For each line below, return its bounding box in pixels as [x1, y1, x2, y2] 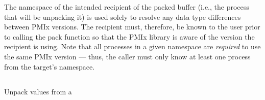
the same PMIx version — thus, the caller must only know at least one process [4, 51, 251, 61]
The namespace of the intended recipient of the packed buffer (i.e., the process [4, 2, 249, 12]
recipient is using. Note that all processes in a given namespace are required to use [4, 41, 261, 52]
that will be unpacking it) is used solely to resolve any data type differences [4, 11, 241, 22]
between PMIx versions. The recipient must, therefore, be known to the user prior [4, 21, 260, 32]
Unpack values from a [4, 86, 72, 96]
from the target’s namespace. [4, 61, 95, 72]
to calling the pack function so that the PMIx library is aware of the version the [4, 31, 255, 42]
